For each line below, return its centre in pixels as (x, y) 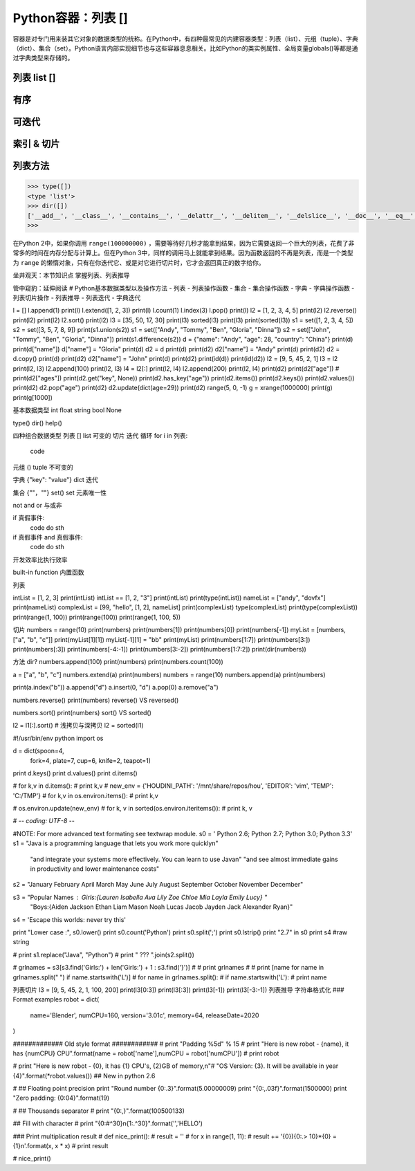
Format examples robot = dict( (56, 999)
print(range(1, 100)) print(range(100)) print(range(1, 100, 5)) (97, 617)
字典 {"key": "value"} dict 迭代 (55, 480)
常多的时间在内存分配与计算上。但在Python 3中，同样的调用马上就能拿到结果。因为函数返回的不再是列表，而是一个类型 (183, 253)
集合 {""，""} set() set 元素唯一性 (60, 492)
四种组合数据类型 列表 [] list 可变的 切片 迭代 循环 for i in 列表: (100, 435)
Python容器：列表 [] (70, 18)
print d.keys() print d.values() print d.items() (75, 773)
